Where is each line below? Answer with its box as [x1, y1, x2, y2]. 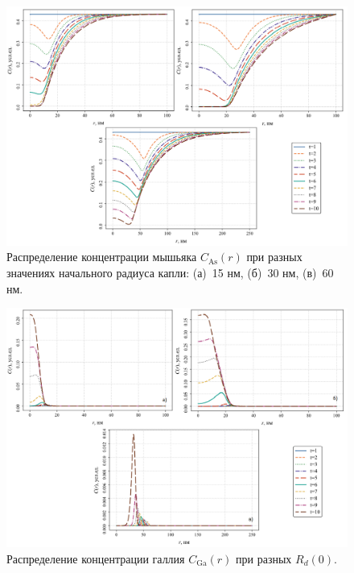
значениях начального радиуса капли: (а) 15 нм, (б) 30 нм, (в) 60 [6, 264, 334, 281]
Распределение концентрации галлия [6, 550, 185, 567]
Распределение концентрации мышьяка [6, 248, 197, 265]
